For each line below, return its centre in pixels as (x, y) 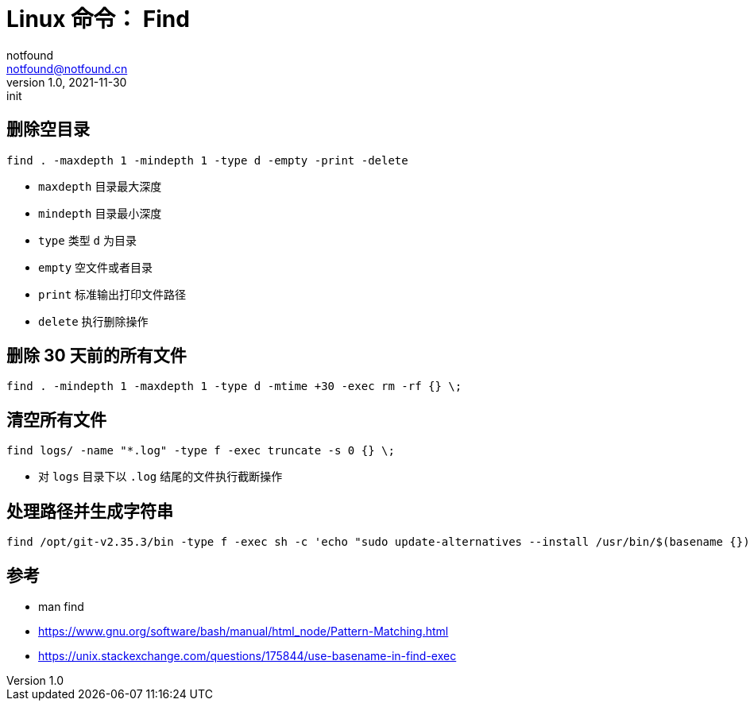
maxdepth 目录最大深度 (100, 186)
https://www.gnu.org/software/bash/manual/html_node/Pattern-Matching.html (244, 631)
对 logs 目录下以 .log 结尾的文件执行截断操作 (160, 477)
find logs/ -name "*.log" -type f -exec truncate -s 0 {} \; (201, 451)
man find (61, 606)
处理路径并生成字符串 (90, 511)
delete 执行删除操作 (93, 321)
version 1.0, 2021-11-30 (67, 82)
